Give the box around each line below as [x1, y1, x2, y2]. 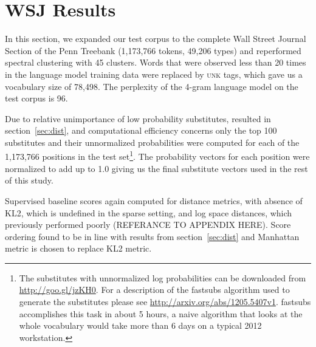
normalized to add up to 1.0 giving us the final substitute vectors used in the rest [5, 162, 308, 174]
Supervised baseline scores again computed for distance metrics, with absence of [5, 194, 303, 207]
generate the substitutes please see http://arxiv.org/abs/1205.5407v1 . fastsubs [19, 295, 311, 308]
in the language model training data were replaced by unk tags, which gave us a [5, 67, 303, 80]
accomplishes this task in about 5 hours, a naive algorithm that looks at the [19, 307, 303, 320]
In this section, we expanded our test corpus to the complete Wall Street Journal [5, 32, 306, 45]
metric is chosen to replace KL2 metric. [5, 242, 152, 255]
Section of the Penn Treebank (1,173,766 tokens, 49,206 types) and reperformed [5, 44, 301, 57]
